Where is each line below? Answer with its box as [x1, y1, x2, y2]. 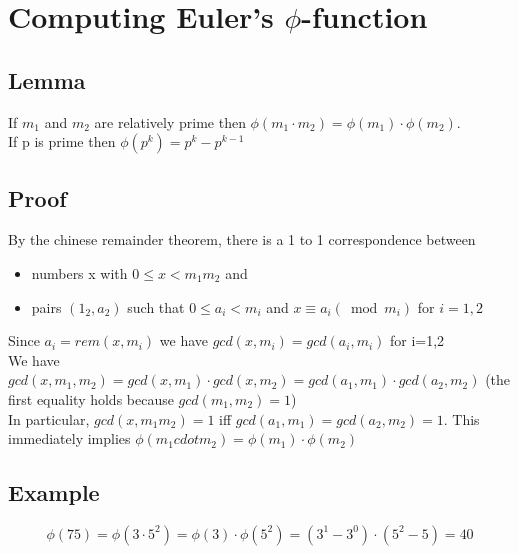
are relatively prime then [94, 111, 246, 132]
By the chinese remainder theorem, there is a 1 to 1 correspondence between [8, 229, 476, 250]
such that [127, 296, 185, 317]
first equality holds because [8, 388, 174, 409]
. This [443, 408, 480, 429]
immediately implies [8, 428, 131, 449]
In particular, [8, 408, 90, 429]
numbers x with [31, 262, 128, 283]
